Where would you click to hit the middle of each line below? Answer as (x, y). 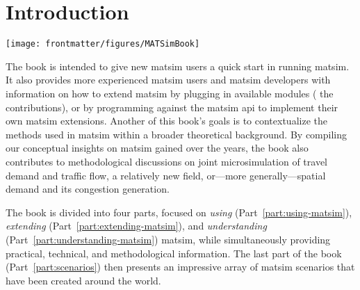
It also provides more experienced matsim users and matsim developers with (168, 80)
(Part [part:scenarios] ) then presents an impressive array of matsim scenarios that (180, 267)
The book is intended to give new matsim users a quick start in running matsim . (178, 66)
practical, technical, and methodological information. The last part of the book (174, 253)
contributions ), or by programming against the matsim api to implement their (172, 107)
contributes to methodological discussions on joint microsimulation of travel (166, 161)
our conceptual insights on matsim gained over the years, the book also (157, 148)
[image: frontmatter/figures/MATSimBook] (103, 44)
